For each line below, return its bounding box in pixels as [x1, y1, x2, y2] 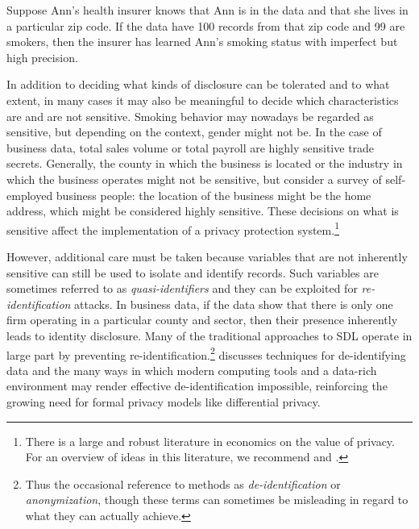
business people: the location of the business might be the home [56, 186, 371, 203]
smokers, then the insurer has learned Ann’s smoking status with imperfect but [6, 33, 398, 50]
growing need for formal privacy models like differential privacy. [6, 393, 321, 410]
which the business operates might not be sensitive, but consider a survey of [6, 170, 382, 187]
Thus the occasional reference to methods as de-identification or [25, 475, 341, 492]
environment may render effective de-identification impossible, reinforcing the [6, 377, 388, 394]
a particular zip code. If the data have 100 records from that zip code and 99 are [6, 17, 405, 34]
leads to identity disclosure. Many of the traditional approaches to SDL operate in [6, 327, 413, 344]
